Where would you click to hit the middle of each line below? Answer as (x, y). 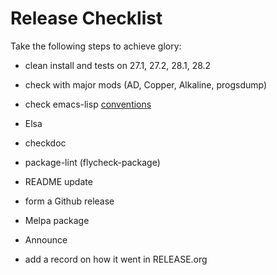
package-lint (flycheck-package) (92, 162)
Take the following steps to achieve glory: (96, 46)
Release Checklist (86, 18)
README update (58, 181)
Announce (46, 239)
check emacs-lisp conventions (88, 104)
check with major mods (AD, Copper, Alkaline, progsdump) (146, 84)
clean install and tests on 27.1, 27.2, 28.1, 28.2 (118, 65)
